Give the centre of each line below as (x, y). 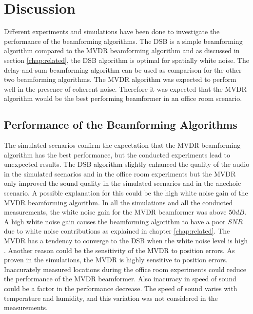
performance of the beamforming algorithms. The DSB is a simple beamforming (123, 41)
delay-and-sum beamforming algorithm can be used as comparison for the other (123, 69)
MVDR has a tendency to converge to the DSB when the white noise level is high (126, 241)
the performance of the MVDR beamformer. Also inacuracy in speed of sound (120, 279)
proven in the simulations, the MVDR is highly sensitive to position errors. (116, 260)
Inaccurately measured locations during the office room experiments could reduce (125, 269)
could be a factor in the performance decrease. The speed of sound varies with (121, 288)
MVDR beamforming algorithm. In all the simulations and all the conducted (118, 202)
